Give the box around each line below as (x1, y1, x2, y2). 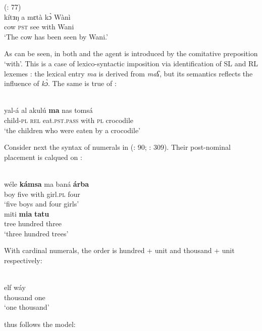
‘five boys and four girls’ (4, 198, 79, 209)
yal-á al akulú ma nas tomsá (4, 105, 93, 115)
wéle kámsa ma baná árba (4, 178, 89, 189)
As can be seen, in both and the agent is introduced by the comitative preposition (4, 48, 258, 59)
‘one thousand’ (4, 302, 49, 312)
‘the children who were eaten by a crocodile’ (4, 125, 140, 135)
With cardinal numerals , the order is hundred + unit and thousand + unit (4, 245, 235, 256)
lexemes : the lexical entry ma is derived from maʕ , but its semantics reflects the (4, 68, 253, 78)
